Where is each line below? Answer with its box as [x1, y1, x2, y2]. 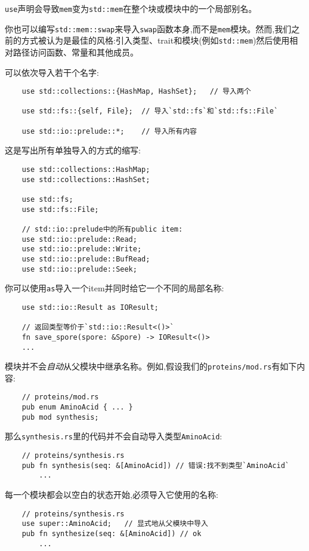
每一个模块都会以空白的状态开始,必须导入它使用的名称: [5, 488, 218, 501]
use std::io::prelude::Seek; [21, 264, 137, 273]
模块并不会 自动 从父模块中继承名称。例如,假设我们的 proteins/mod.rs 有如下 [5, 360, 297, 373]
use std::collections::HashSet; [21, 175, 150, 184]
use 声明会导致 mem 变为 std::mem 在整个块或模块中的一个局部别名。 [5, 2, 257, 14]
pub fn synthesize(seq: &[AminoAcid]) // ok [21, 529, 202, 538]
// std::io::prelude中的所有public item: [21, 224, 183, 233]
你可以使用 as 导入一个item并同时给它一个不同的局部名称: [5, 282, 224, 294]
